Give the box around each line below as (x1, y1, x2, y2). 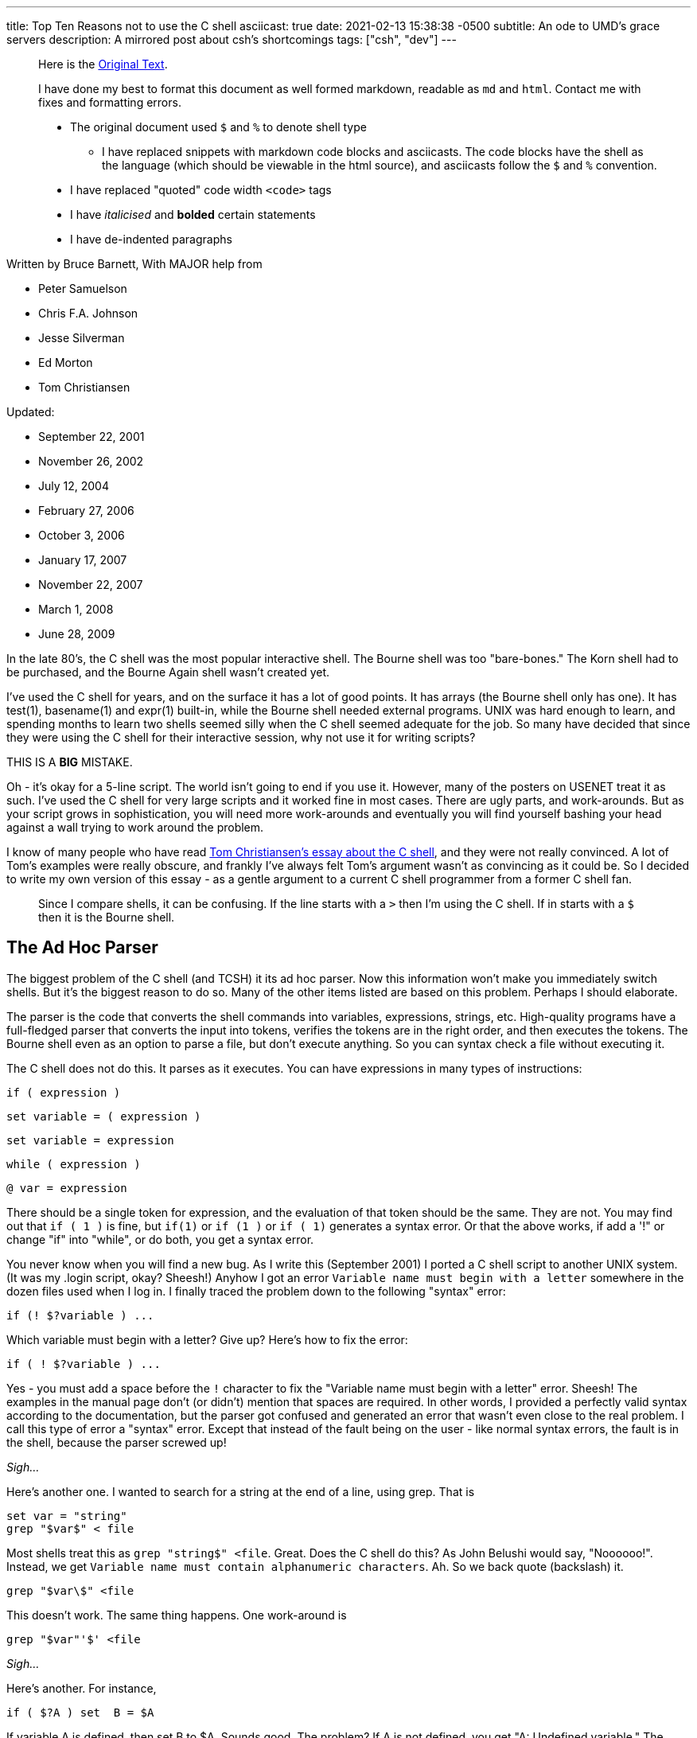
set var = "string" (6, 1509, 127, 1522)
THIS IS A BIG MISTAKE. (6, 755, 133, 769)
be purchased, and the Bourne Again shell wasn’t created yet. (6, 665, 330, 679)
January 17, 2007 (38, 553, 127, 567)
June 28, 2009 (38, 627, 115, 641)
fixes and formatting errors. (38, 95, 181, 109)
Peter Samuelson (38, 282, 127, 295)
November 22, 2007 (38, 578, 143, 591)
